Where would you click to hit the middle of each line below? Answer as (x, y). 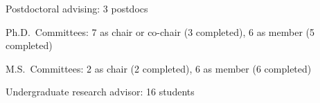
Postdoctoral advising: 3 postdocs (77, 8)
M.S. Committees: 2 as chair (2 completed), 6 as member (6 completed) (159, 68)
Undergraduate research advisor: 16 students (100, 92)
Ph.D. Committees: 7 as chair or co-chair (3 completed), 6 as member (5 (160, 31)
